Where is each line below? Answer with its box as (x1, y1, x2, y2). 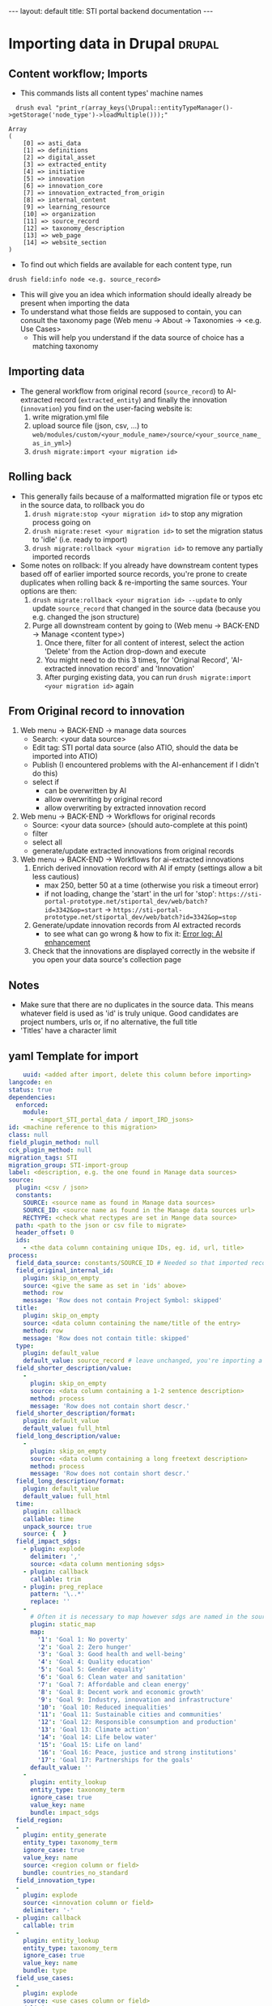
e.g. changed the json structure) (32, 611, 140, 621)
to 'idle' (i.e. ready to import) (32, 535, 128, 544)
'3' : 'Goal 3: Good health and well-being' (37, 1650, 186, 1659)
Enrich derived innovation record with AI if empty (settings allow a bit (32, 863, 263, 873)
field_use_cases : (15, 1974, 74, 1983)
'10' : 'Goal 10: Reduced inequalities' (37, 1703, 172, 1711)
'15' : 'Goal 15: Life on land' (37, 1740, 143, 1748)
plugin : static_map (29, 1620, 96, 1629)
